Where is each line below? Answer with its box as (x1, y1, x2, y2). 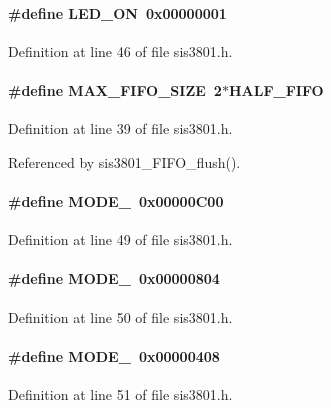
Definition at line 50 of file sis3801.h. (8, 306, 233, 327)
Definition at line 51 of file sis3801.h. (8, 383, 233, 404)
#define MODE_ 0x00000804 (8, 268, 220, 289)
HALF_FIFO (228, 79, 324, 100)
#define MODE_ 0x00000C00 (8, 190, 224, 211)
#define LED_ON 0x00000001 (8, 2, 227, 23)
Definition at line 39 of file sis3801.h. (8, 118, 233, 139)
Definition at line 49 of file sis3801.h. (8, 229, 233, 250)
